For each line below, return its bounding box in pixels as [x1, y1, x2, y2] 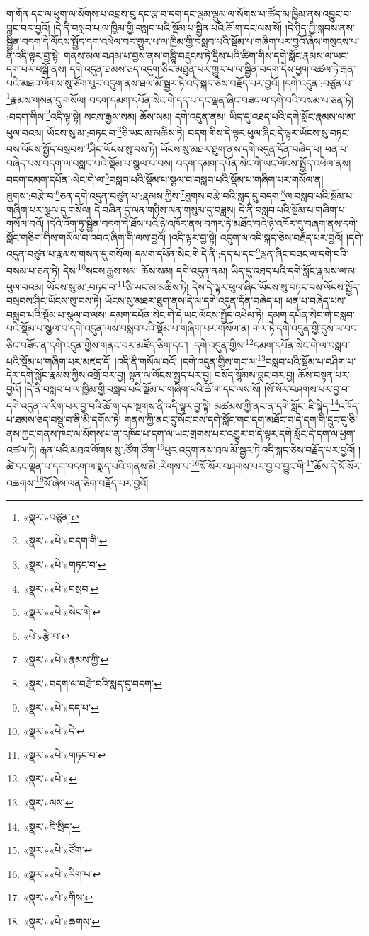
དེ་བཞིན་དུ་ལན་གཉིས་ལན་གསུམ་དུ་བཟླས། [94, 202, 236, 217]
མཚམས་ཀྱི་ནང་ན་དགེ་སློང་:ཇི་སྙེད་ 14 [214, 396, 339, 413]
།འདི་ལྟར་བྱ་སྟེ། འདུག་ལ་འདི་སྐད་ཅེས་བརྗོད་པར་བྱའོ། [169, 229, 344, 244]
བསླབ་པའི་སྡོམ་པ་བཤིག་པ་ [265, 353, 356, 368]
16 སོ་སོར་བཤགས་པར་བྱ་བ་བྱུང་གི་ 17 [191, 457, 314, 473]
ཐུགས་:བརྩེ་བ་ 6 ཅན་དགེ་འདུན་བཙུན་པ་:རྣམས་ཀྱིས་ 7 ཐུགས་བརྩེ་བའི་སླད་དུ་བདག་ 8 [6, 186, 285, 203]
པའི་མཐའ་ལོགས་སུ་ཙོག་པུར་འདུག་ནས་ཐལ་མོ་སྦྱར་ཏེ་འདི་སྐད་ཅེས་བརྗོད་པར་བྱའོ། [6, 75, 280, 90]
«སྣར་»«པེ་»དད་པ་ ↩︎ [23, 700, 99, 714]
